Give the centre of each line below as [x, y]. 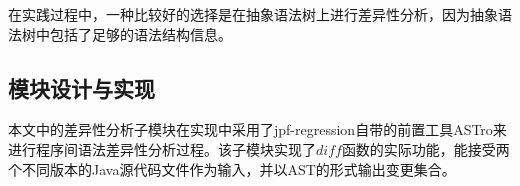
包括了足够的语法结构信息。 [140, 33]
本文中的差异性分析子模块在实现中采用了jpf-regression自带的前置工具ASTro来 [257, 129]
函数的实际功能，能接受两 [425, 148]
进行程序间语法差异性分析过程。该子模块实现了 [162, 148]
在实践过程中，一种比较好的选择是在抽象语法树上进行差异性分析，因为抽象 [253, 14]
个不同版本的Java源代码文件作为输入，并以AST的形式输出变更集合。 [232, 168]
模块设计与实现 [81, 87]
